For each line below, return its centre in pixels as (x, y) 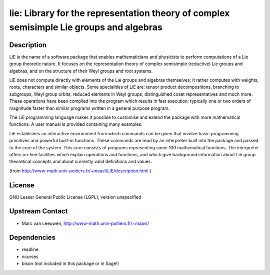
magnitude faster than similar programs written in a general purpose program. (89, 108)
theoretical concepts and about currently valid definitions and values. (80, 162)
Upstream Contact (38, 211)
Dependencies (32, 238)
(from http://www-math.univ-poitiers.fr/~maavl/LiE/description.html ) (80, 171)
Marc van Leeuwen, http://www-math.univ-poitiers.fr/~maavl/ (85, 223)
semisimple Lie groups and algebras (86, 27)
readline (30, 249)
